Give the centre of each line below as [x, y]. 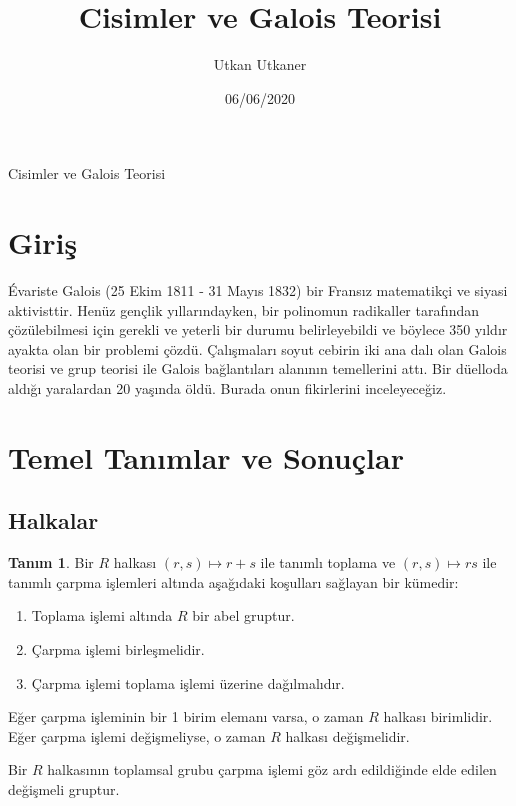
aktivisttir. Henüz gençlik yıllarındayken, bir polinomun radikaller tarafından [243, 309]
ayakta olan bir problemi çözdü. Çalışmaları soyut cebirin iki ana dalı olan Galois [257, 348]
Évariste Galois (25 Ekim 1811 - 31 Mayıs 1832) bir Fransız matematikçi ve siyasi [258, 290]
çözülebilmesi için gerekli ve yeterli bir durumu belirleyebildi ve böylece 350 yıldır [258, 329]
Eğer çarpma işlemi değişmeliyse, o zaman [137, 735]
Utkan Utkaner [260, 64]
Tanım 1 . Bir [51, 562]
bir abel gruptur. [243, 615]
